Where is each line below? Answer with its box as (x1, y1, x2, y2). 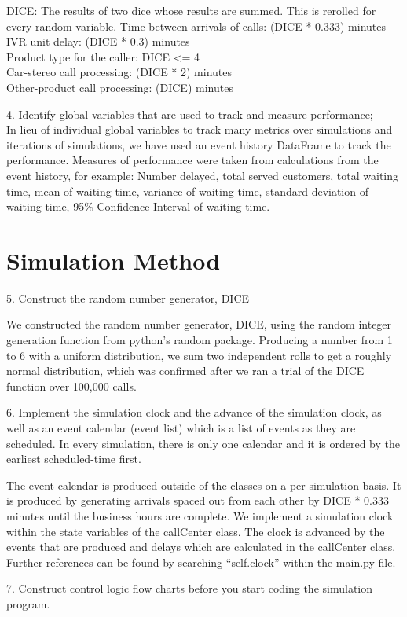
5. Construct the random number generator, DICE (6, 289, 250, 306)
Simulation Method (6, 244, 221, 276)
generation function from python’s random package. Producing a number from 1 (6, 332, 393, 348)
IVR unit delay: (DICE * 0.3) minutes (6, 33, 190, 50)
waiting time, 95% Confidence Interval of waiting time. (6, 198, 270, 215)
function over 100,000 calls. (6, 377, 137, 394)
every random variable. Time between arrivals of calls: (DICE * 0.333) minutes (6, 17, 386, 34)
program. (6, 595, 50, 611)
